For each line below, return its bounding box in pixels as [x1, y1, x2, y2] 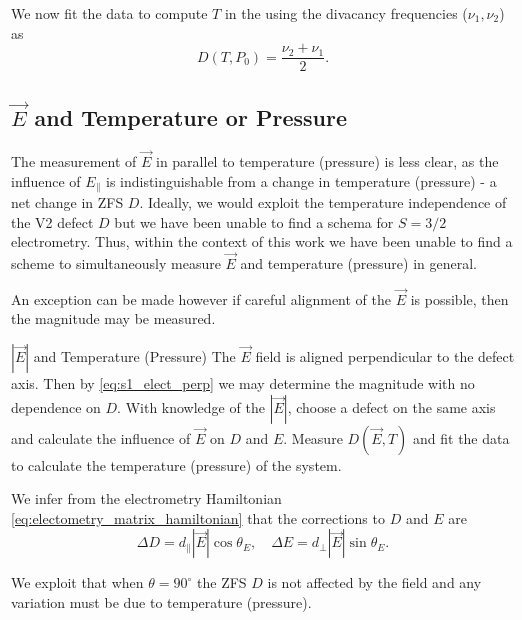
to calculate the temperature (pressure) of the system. [11, 454, 342, 475]
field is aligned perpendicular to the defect [255, 346, 515, 367]
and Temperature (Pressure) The [33, 346, 236, 367]
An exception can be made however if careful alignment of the [11, 288, 392, 309]
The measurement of [11, 151, 137, 172]
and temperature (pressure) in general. [240, 253, 478, 274]
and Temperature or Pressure [34, 101, 347, 132]
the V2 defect [11, 211, 94, 232]
